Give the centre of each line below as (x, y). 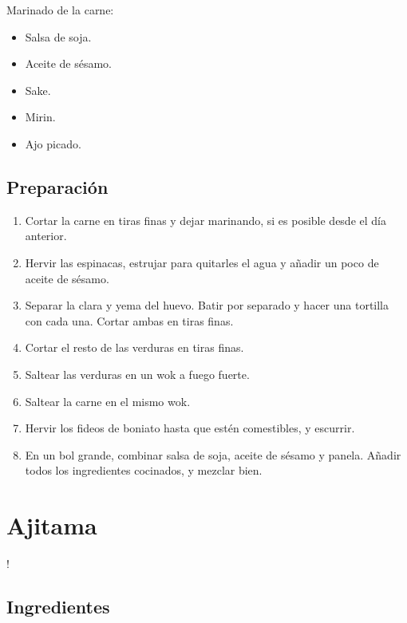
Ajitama (52, 525)
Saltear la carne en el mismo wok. (108, 401)
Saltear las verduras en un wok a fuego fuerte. (137, 374)
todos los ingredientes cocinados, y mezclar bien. (144, 470)
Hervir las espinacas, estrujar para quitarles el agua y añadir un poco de (202, 262)
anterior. (46, 236)
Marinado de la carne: (60, 10)
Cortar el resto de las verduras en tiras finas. (134, 347)
